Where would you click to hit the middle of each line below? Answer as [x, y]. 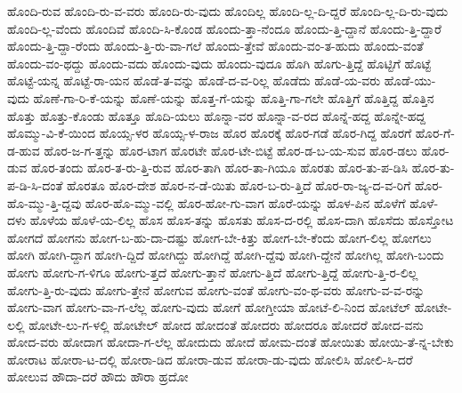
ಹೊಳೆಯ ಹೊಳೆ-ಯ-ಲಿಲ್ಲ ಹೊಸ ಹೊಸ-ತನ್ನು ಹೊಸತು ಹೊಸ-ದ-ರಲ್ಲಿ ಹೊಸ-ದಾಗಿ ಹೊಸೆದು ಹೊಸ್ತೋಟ [242, 220]
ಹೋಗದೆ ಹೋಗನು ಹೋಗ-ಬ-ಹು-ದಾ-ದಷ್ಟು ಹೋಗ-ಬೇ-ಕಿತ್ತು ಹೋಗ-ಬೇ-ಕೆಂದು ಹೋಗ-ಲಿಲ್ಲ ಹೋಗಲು [219, 237]
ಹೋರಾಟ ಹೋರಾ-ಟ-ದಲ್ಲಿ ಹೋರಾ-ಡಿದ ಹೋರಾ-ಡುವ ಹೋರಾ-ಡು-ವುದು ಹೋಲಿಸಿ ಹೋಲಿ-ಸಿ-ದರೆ [210, 359]
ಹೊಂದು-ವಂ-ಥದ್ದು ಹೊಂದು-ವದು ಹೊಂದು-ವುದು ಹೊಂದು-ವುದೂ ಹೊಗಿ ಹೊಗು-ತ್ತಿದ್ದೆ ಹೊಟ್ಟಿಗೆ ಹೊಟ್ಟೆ [219, 63]
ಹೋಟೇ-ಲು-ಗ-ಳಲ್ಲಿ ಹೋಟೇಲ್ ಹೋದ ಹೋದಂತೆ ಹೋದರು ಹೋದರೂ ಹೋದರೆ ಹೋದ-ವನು [226, 324]
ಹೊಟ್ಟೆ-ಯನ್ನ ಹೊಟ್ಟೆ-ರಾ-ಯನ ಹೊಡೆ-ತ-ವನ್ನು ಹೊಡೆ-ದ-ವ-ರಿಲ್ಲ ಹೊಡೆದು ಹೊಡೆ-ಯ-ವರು [194, 80]
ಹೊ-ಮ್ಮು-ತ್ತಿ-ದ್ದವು [45, 202]
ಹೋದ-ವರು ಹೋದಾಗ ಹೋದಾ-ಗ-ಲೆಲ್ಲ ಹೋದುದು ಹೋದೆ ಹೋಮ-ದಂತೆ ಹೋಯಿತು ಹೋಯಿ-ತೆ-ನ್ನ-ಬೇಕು [231, 342]
